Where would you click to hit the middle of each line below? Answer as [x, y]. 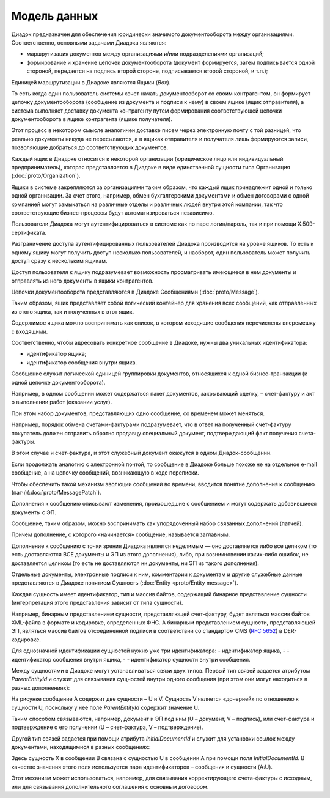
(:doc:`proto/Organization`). [46, 176]
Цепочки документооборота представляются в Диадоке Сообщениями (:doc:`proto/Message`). [135, 292]
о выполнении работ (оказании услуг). [62, 402]
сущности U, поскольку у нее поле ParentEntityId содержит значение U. [105, 707]
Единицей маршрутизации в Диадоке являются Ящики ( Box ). [91, 82]
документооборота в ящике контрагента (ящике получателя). [92, 119]
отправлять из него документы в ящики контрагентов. [82, 281]
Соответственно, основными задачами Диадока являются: [89, 42]
